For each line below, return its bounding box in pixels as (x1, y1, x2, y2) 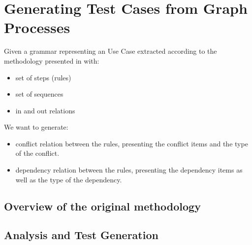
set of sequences (15, 89, 63, 99)
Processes (4, 17, 70, 37)
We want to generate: (4, 122, 68, 132)
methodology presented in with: (4, 55, 99, 66)
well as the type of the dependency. (15, 174, 122, 184)
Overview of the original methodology (4, 198, 201, 213)
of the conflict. (15, 148, 60, 158)
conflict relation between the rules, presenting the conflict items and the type (15, 138, 248, 148)
